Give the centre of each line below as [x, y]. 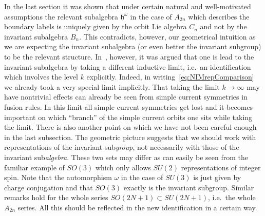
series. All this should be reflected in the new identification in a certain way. [137, 207]
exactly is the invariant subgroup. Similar [189, 187]
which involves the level [41, 77]
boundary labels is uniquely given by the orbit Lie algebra [96, 26]
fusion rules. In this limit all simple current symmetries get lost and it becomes [129, 106]
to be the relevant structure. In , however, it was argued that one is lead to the [129, 56]
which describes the [219, 16]
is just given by [217, 177]
